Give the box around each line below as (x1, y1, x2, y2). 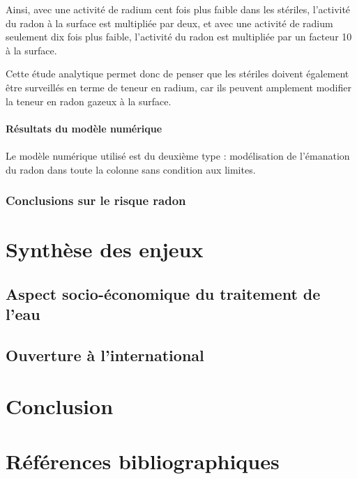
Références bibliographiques (6, 446, 280, 475)
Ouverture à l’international (6, 344, 204, 365)
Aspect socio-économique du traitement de (6, 282, 321, 304)
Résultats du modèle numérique (6, 121, 162, 135)
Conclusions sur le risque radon (6, 192, 186, 209)
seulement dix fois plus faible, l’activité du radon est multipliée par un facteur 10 (6, 29, 352, 44)
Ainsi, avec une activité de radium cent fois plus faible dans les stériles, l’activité (6, 2, 351, 16)
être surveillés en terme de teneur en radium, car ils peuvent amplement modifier (6, 79, 351, 94)
